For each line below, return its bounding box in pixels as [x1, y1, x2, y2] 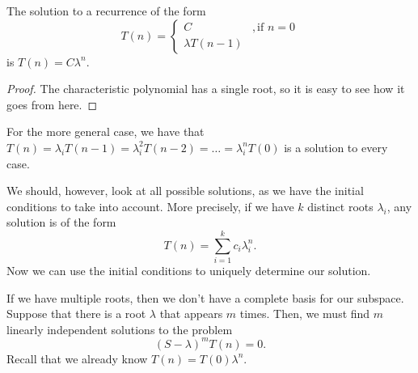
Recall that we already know [6, 350, 148, 367]
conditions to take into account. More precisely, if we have [6, 197, 294, 214]
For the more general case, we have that [6, 123, 205, 140]
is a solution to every [284, 138, 388, 155]
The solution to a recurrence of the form [6, 2, 206, 19]
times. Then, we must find [239, 305, 370, 322]
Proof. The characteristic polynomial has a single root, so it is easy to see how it [6, 80, 405, 97]
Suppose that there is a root [6, 305, 146, 322]
